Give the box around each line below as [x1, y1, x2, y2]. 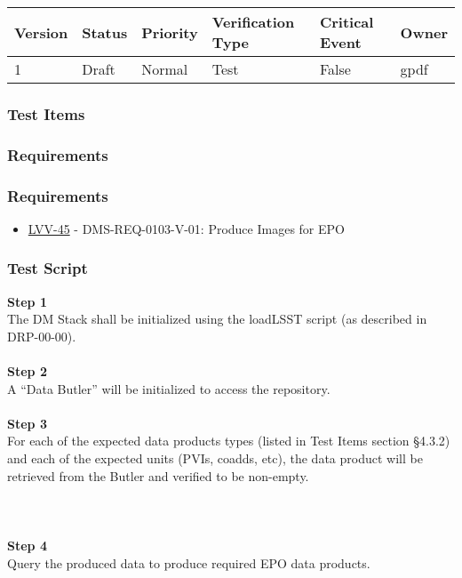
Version [14, 21, 68, 43]
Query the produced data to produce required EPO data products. [7, 553, 370, 572]
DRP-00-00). [7, 326, 76, 345]
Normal [141, 59, 188, 79]
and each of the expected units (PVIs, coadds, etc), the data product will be [7, 449, 423, 468]
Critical [319, 12, 374, 32]
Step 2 [7, 362, 47, 381]
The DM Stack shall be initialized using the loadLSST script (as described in [7, 309, 427, 328]
